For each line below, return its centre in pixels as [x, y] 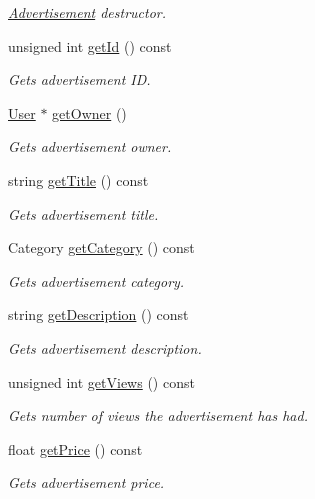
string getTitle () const [78, 179]
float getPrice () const [75, 448]
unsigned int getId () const [90, 45]
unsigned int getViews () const [101, 381]
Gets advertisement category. [96, 280]
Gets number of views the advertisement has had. [158, 415]
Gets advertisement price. [86, 482]
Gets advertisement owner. [90, 146]
